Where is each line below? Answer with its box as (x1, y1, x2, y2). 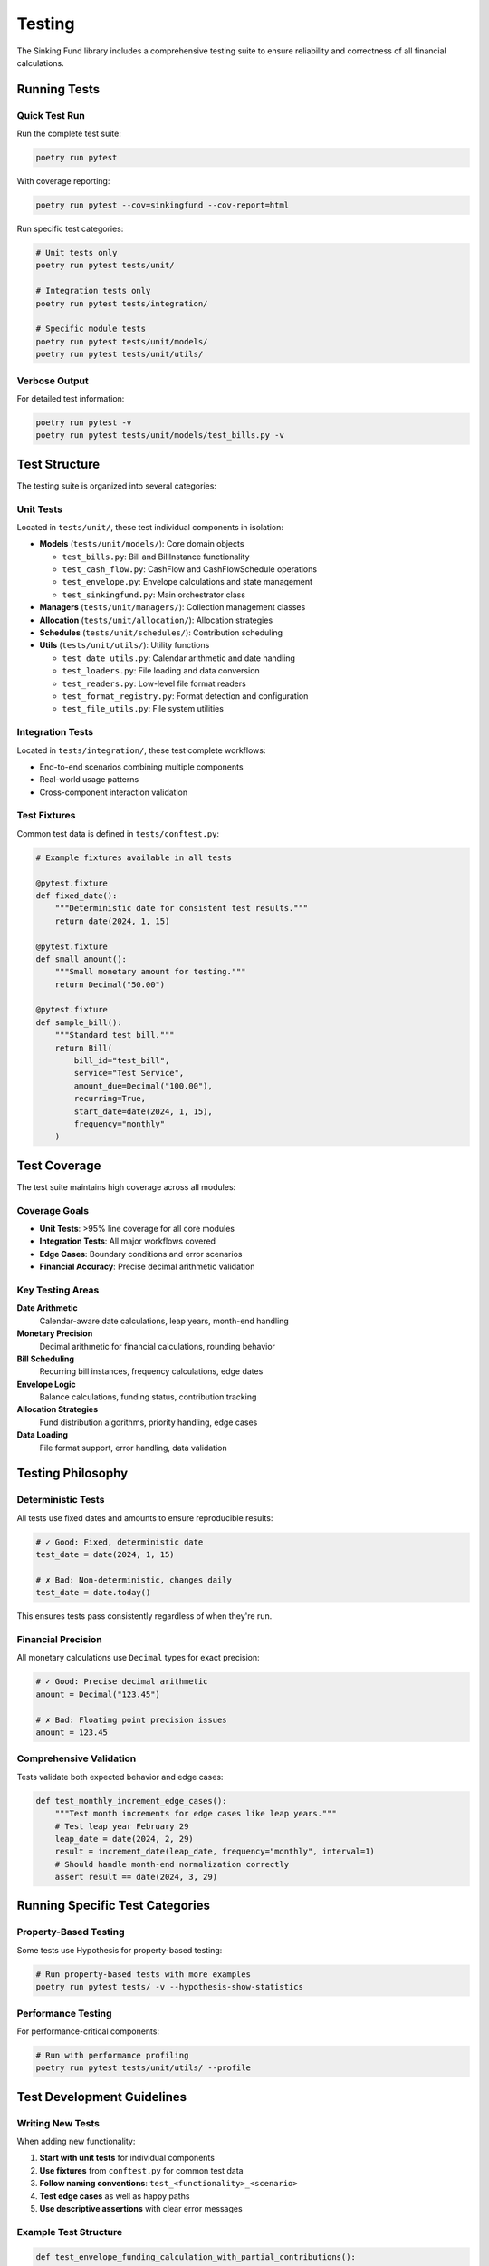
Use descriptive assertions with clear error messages (39, 2203, 244, 2214)
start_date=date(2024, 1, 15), (73, 1106, 213, 1117)
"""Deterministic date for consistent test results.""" (54, 903, 309, 914)
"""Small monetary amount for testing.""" (54, 966, 246, 977)
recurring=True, (73, 1093, 147, 1104)
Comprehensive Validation (16, 1752, 137, 1765)
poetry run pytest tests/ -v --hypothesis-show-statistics (35, 1981, 303, 1992)
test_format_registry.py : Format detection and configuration (62, 690, 309, 702)
